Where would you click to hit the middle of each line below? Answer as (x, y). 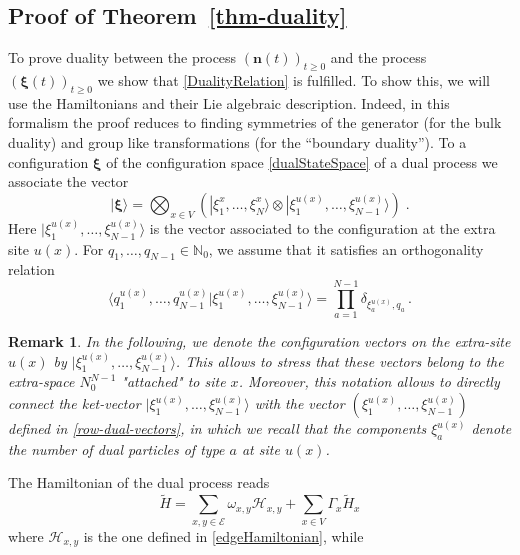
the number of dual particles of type (116, 448)
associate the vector (68, 181)
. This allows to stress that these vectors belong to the (339, 360)
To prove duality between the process (122, 57)
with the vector (299, 403)
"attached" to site (173, 381)
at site (260, 448)
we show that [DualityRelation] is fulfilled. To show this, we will (293, 80)
